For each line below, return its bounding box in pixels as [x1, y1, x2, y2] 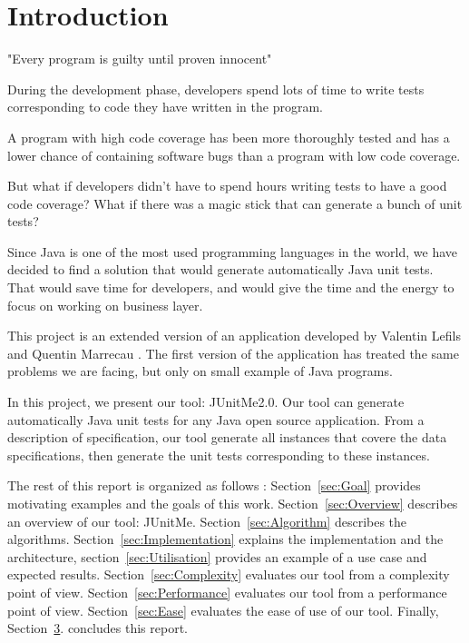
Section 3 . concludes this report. [7, 618, 188, 638]
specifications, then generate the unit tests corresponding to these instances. [7, 445, 430, 464]
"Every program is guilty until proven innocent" [7, 49, 272, 68]
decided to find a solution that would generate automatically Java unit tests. [7, 260, 434, 279]
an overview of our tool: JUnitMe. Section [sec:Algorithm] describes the [7, 511, 407, 530]
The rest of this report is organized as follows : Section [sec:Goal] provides [7, 476, 421, 495]
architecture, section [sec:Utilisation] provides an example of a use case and [7, 547, 427, 566]
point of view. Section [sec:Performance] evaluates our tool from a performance [7, 582, 447, 601]
